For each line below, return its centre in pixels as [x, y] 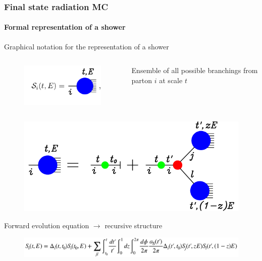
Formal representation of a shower [65, 27]
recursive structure [134, 225]
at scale [171, 80]
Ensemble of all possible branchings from [195, 70]
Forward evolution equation [47, 225]
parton [142, 80]
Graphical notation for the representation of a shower [87, 46]
